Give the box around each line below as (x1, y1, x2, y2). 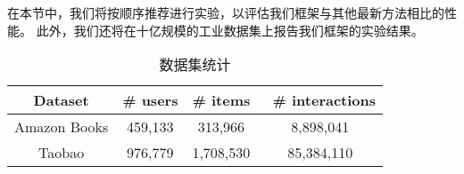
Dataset (33, 90, 89, 111)
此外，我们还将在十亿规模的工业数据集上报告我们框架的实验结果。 (36, 20, 424, 39)
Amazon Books (14, 116, 109, 138)
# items (192, 90, 251, 111)
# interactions (272, 90, 377, 111)
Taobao (38, 142, 85, 163)
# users (122, 90, 178, 111)
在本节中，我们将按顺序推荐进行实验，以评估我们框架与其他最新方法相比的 (7, 4, 444, 21)
